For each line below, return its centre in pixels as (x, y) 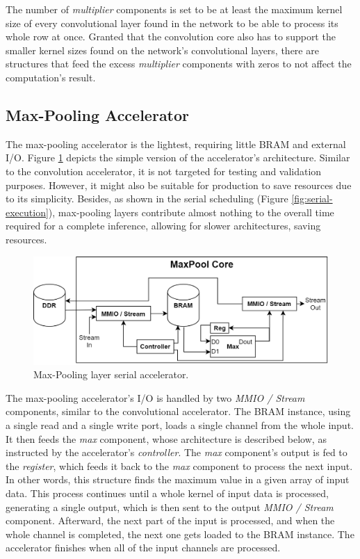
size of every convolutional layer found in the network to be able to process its (172, 23)
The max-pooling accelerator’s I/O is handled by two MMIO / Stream (155, 397)
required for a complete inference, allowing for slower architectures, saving (163, 226)
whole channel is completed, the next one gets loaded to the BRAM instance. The (180, 534)
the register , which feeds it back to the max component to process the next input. (179, 465)
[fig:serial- (312, 199)
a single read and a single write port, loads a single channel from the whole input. (180, 424)
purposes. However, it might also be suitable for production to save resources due (179, 185)
